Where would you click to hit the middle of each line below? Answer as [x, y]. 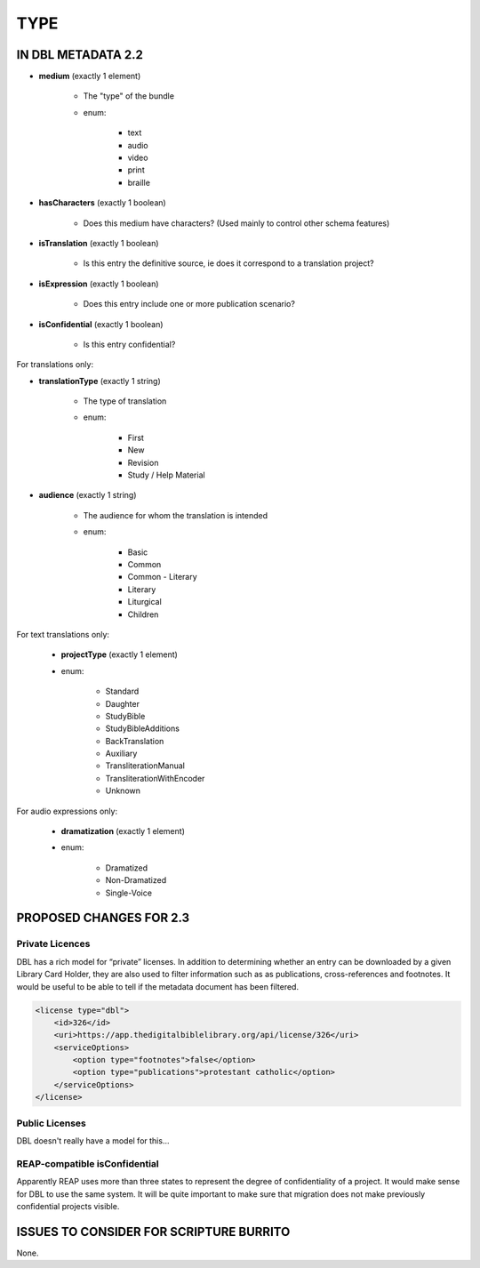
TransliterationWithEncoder [155, 778]
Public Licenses [51, 1123]
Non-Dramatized [136, 880]
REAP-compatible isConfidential [88, 1163]
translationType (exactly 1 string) [100, 381]
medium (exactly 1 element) [90, 76]
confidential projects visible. [68, 1206]
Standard [122, 691]
